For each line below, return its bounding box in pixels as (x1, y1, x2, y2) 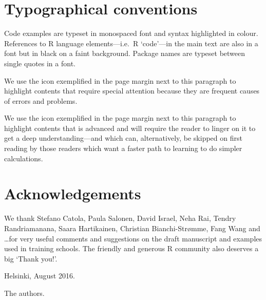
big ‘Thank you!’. (4, 253, 58, 264)
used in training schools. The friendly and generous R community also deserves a (4, 243, 259, 254)
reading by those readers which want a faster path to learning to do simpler (4, 143, 242, 154)
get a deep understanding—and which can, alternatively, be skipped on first (4, 133, 242, 143)
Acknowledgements (4, 183, 141, 204)
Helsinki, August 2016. (4, 270, 75, 281)
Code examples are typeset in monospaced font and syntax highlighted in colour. (4, 28, 258, 39)
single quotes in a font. (4, 58, 75, 68)
